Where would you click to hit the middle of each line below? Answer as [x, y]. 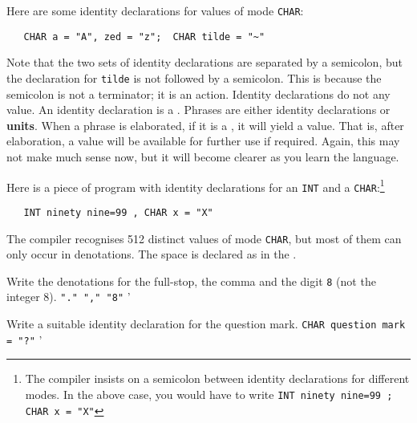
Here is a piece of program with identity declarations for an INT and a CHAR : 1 [196, 185]
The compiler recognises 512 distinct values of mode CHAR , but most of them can [204, 238]
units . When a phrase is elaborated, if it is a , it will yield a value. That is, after [205, 125]
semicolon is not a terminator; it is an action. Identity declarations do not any [198, 94]
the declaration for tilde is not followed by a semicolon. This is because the [194, 77]
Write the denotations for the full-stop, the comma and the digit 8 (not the [191, 281]
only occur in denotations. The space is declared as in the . [152, 254]
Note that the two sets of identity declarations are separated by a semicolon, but [204, 62]
